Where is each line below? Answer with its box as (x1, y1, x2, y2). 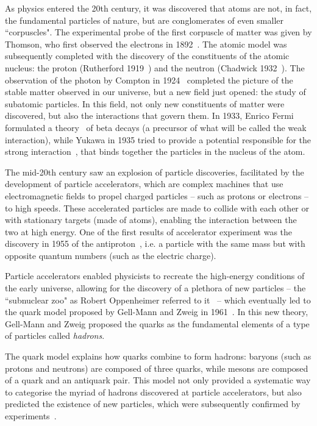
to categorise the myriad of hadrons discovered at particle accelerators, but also (5, 385, 302, 398)
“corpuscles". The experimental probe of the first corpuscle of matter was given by (5, 26, 312, 38)
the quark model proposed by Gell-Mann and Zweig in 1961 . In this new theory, (5, 305, 308, 318)
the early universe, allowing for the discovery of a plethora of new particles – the (5, 282, 306, 294)
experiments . (5, 410, 57, 422)
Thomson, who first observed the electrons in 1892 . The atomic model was (5, 37, 287, 50)
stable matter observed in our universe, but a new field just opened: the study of (5, 85, 306, 98)
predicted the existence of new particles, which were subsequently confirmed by (5, 397, 301, 410)
